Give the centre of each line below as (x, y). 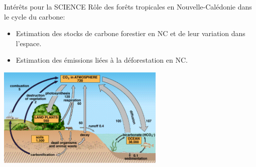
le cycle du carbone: (35, 16)
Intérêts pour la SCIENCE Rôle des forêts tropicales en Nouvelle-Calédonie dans (128, 7)
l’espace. (29, 43)
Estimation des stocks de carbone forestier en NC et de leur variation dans (131, 33)
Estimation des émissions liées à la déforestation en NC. (102, 60)
